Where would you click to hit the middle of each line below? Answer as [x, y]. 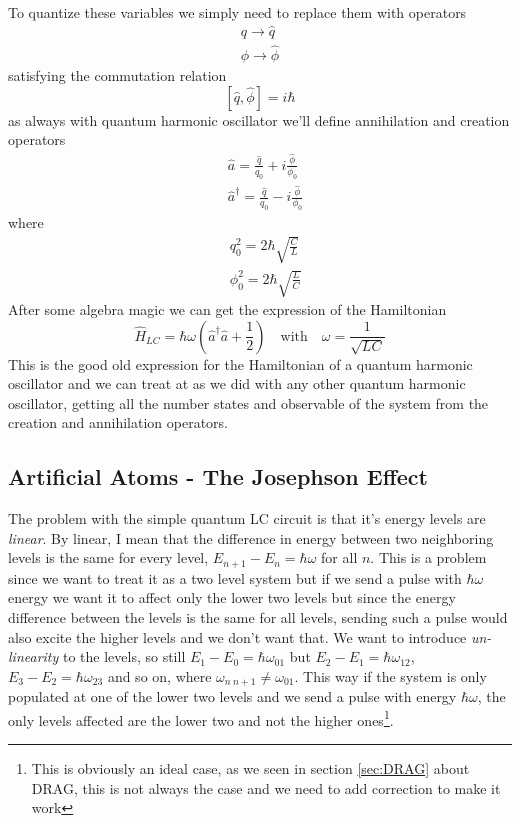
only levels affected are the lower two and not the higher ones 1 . [201, 718]
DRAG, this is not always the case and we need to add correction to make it [266, 787]
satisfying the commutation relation [117, 75]
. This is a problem [428, 557]
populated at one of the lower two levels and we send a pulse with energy [232, 696]
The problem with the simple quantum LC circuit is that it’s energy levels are [247, 518]
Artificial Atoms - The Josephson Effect [218, 476]
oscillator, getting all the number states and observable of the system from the [248, 402]
